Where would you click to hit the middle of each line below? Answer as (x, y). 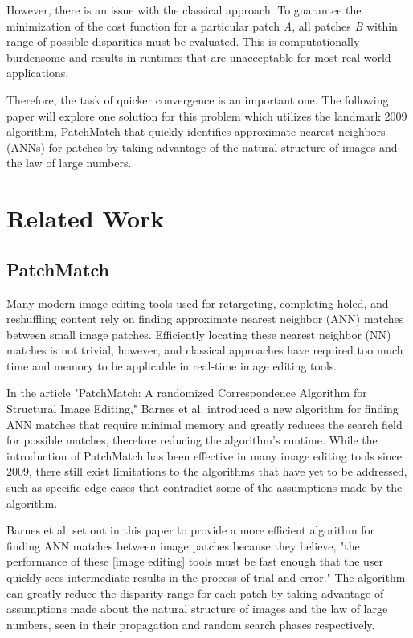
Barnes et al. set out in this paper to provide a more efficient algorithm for (190, 530)
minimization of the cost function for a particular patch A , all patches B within (202, 25)
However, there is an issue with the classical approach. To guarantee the (184, 10)
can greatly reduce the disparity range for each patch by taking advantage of (195, 593)
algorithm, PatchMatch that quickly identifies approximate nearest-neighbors (196, 131)
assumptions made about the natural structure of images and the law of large (197, 609)
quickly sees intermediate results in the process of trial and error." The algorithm (206, 577)
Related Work (86, 218)
